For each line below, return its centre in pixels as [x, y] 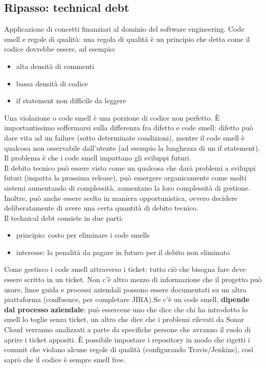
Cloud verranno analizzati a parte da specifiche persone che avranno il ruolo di [127, 329]
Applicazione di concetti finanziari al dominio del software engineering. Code [124, 29]
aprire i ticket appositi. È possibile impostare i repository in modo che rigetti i [127, 339]
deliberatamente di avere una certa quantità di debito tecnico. [101, 208]
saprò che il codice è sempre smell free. [65, 359]
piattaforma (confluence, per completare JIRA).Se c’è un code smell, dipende [127, 299]
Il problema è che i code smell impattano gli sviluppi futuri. [98, 158]
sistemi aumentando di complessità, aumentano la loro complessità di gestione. [127, 187]
